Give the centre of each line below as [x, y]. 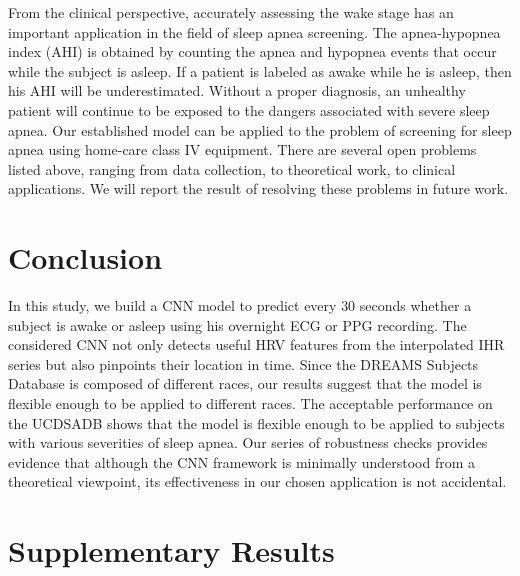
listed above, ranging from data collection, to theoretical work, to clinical [232, 168]
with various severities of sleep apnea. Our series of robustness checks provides [248, 442]
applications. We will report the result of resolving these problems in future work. [258, 188]
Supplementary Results [171, 550]
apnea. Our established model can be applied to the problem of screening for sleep [260, 129]
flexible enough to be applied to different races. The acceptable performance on [250, 403]
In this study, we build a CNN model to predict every [172, 305]
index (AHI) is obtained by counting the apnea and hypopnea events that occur [252, 51]
